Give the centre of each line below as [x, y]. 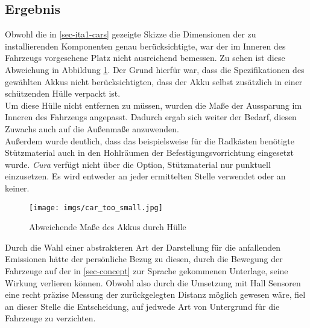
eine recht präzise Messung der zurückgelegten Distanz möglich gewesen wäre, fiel [155, 294]
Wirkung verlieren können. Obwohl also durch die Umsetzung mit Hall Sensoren [153, 282]
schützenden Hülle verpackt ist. [63, 93]
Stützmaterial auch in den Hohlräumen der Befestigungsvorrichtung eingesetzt [149, 153]
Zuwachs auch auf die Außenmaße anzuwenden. [92, 128]
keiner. [17, 188]
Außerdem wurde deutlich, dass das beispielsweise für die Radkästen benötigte [150, 140]
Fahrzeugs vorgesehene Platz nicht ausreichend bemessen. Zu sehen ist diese [145, 58]
